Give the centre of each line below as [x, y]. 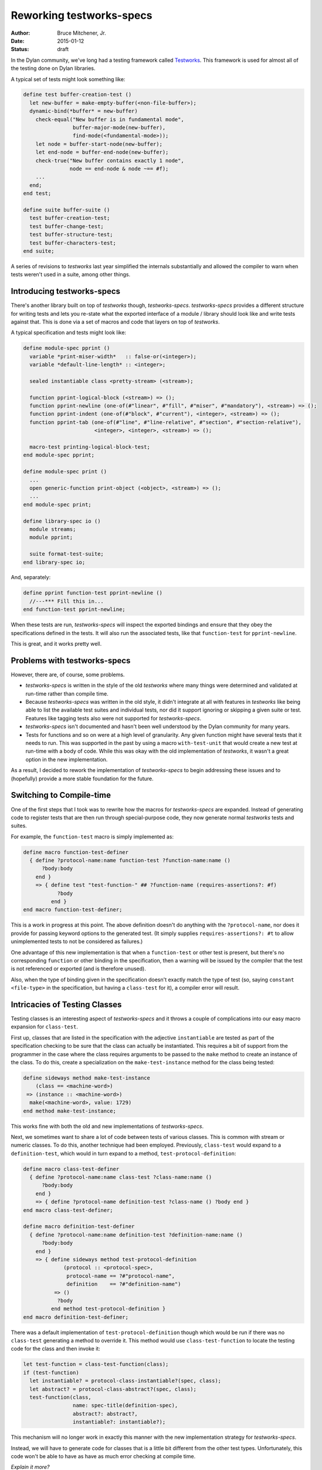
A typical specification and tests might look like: [68, 333]
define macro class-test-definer [71, 1169]
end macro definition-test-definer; [76, 1317]
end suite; [39, 251]
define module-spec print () [65, 472]
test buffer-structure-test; [72, 235]
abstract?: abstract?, [105, 1414]
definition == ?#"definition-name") [124, 1284]
